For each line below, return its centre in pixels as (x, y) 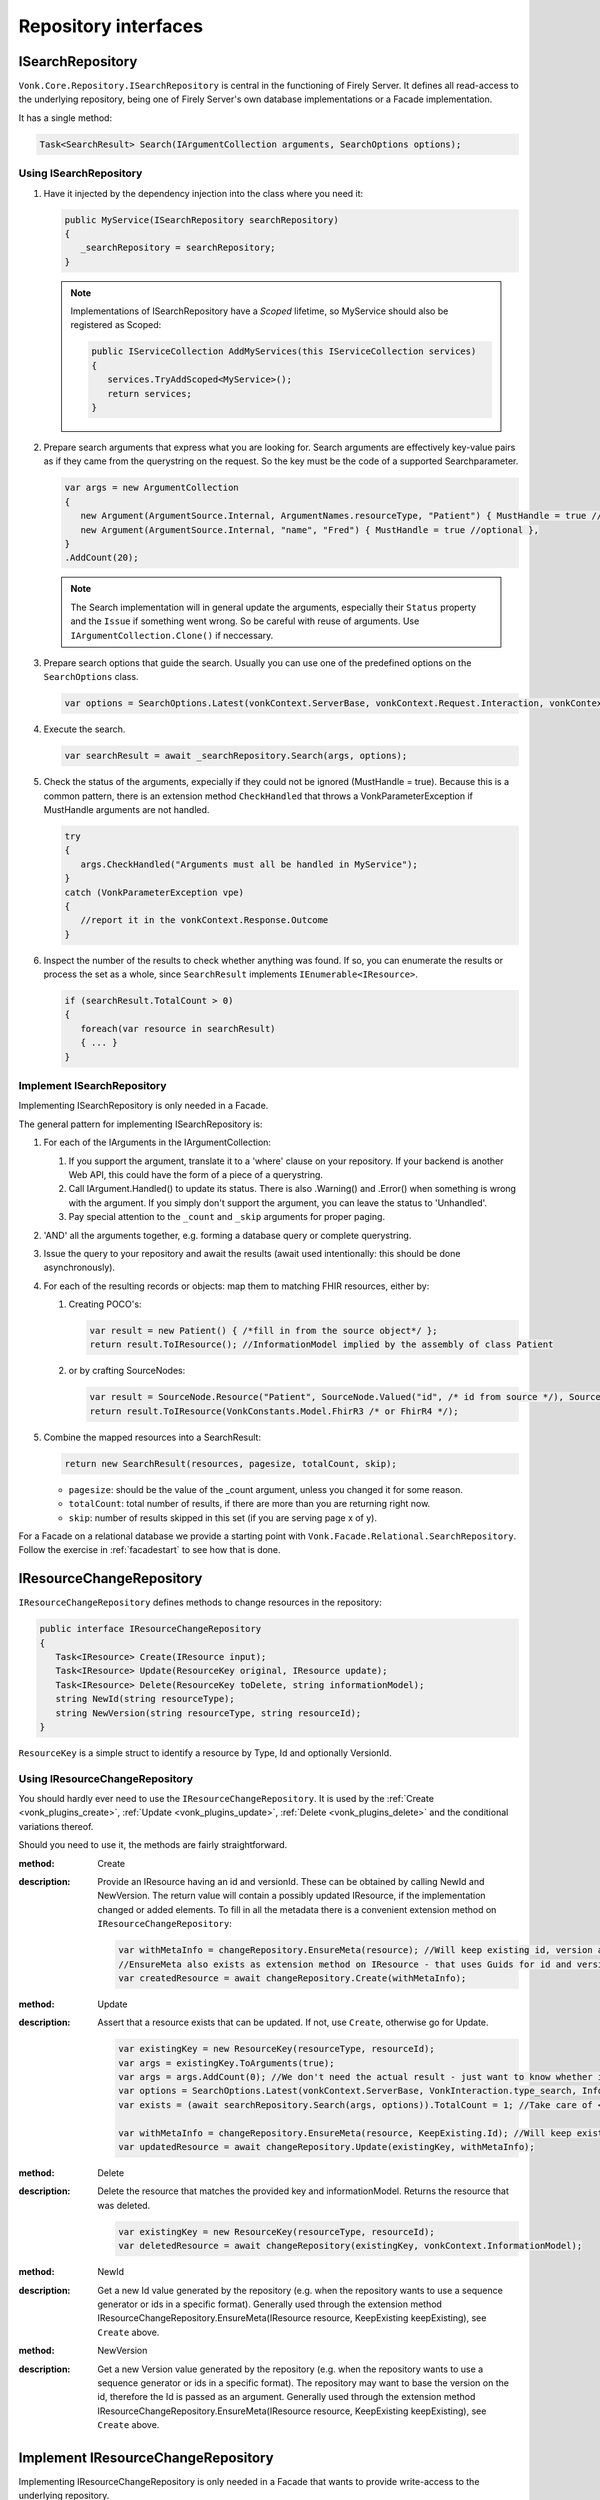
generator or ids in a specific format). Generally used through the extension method (269, 2304)
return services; (149, 393)
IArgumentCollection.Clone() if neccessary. (172, 635)
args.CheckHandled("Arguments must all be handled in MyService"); (249, 864)
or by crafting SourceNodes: (127, 1371)
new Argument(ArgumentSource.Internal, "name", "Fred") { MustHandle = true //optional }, (310, 529)
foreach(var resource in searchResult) (178, 1028)
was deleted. (124, 2205)
